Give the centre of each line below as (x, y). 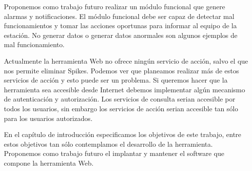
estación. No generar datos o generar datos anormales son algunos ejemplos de (121, 35)
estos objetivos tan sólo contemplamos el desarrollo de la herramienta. (108, 144)
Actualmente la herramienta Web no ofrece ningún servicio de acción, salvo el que (126, 60)
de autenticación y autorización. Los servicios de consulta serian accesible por (120, 99)
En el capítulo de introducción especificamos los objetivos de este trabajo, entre (123, 134)
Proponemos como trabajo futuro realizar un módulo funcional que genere (115, 6)
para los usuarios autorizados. (48, 118)
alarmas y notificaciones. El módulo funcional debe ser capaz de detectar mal (119, 16)
